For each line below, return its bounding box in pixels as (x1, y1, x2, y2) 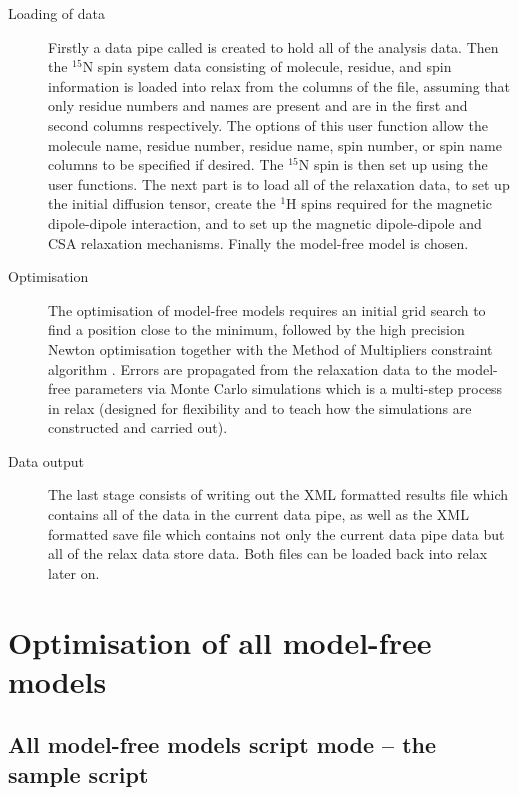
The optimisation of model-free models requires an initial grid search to (48, 299, 486, 320)
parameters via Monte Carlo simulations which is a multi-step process (74, 378, 503, 399)
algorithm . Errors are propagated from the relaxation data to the (48, 358, 452, 379)
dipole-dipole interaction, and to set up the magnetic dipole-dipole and (48, 212, 482, 233)
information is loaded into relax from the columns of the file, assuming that (48, 75, 511, 96)
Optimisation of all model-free (8, 621, 432, 662)
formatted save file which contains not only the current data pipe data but (48, 523, 505, 544)
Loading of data (8, 3, 106, 23)
